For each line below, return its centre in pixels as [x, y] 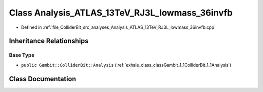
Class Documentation [43, 79]
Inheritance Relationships [49, 41]
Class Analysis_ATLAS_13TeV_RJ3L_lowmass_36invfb [121, 13]
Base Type [22, 55]
